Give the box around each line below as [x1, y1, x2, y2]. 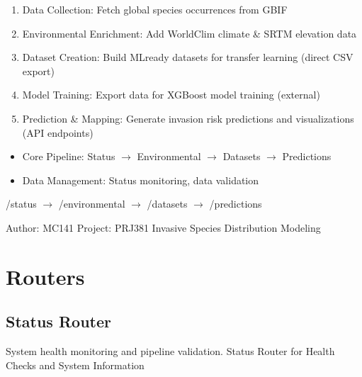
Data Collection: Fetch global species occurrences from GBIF [22, 2, 288, 16]
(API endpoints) [22, 125, 94, 140]
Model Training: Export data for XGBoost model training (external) [22, 87, 320, 102]
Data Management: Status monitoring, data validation [22, 172, 259, 187]
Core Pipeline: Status [22, 149, 115, 164]
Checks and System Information [6, 357, 145, 372]
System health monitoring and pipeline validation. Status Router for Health [6, 344, 335, 359]
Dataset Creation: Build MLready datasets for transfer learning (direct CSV [22, 50, 353, 64]
